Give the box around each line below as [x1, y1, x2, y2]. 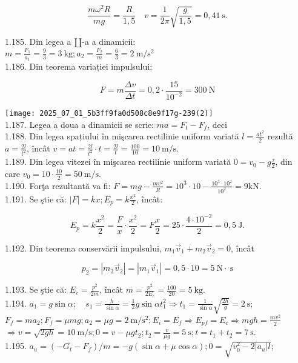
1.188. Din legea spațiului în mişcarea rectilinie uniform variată [5, 130, 239, 142]
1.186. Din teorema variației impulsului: [5, 60, 153, 73]
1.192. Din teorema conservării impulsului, [5, 241, 162, 254]
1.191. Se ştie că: [5, 192, 67, 205]
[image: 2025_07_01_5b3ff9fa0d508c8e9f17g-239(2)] [5, 109, 213, 118]
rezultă [267, 130, 293, 142]
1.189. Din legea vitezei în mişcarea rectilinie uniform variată [5, 155, 231, 168]
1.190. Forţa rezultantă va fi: [5, 179, 111, 191]
